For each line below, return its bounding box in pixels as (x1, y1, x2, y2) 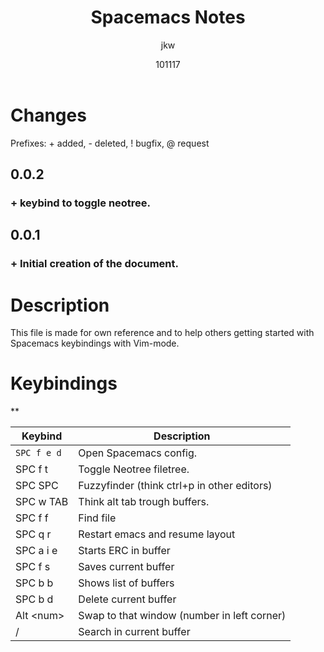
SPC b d (15, 592, 54, 606)
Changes (10, 104, 87, 126)
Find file (78, 511, 117, 525)
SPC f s (15, 560, 51, 574)
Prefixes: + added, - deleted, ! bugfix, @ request (10, 137, 210, 149)
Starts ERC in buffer (78, 544, 171, 558)
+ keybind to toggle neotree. (10, 196, 152, 210)
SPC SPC (15, 479, 59, 493)
